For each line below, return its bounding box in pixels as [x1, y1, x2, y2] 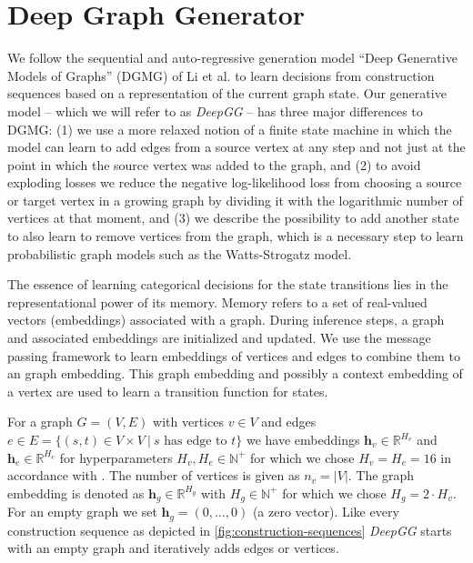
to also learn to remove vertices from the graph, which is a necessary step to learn [7, 226, 464, 246]
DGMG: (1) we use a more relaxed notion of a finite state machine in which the [7, 119, 452, 138]
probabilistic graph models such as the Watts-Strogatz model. [7, 244, 352, 263]
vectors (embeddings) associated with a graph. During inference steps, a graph [7, 310, 445, 329]
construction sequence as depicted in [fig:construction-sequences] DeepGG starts [7, 520, 452, 539]
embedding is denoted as [7, 483, 145, 502]
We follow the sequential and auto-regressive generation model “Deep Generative [7, 48, 458, 67]
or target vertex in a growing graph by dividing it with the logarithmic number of [7, 190, 463, 209]
